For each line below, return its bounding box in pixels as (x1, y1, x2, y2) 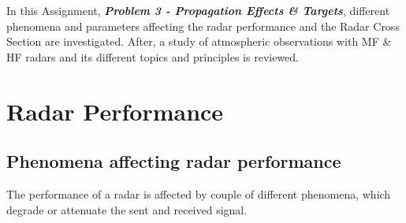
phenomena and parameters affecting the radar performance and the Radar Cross (6, 17, 400, 34)
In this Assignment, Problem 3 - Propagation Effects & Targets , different (6, 2, 390, 18)
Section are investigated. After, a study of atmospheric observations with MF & (6, 33, 392, 50)
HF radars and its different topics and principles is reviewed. (6, 48, 299, 65)
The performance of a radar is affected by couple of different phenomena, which (6, 185, 391, 202)
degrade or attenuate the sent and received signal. (6, 201, 248, 217)
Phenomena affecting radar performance (6, 149, 341, 173)
